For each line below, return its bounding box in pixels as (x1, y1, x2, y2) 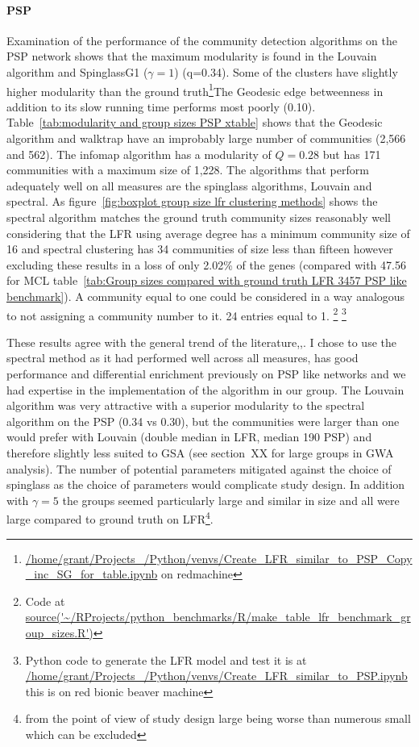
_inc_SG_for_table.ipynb (25, 565, 158, 582)
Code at (25, 592, 65, 609)
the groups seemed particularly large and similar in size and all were (62, 491, 400, 508)
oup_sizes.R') (25, 624, 93, 641)
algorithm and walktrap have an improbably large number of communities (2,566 (6, 130, 406, 147)
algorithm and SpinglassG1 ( (6, 63, 148, 80)
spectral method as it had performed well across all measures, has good (6, 349, 359, 366)
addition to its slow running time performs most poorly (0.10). (6, 98, 316, 115)
